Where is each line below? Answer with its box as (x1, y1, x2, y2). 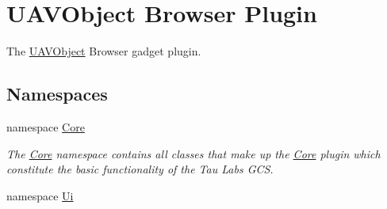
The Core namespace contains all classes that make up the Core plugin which (6, 145, 381, 161)
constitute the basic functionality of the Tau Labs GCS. (6, 161, 274, 177)
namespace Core (6, 118, 85, 135)
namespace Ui (6, 187, 74, 203)
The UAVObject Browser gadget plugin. (6, 43, 201, 59)
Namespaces (6, 82, 108, 106)
